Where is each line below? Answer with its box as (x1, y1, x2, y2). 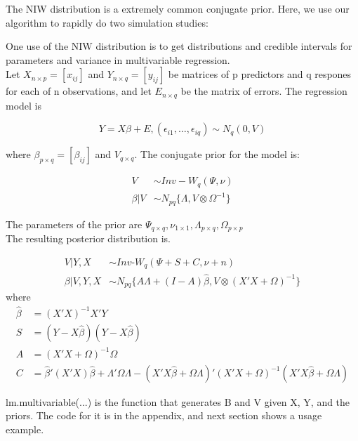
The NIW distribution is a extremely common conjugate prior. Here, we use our (6, 1, 350, 15)
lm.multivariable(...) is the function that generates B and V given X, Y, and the (6, 394, 350, 409)
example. (6, 421, 44, 436)
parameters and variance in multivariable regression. (6, 52, 230, 67)
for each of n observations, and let (6, 84, 152, 98)
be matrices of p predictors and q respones (168, 67, 352, 81)
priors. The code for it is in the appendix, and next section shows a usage (6, 408, 322, 423)
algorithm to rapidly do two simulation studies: (6, 15, 208, 29)
